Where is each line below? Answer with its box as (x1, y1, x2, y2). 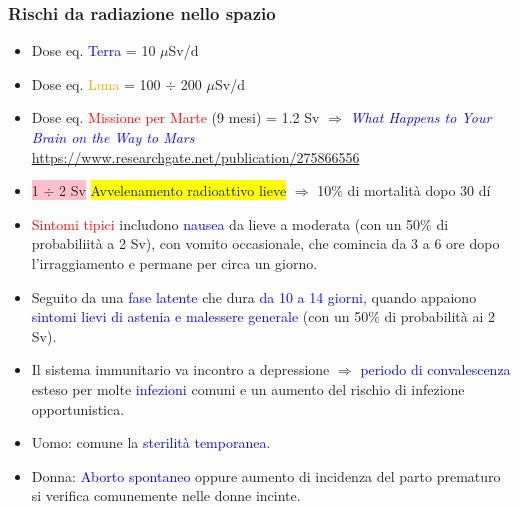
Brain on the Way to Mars (31, 127, 195, 147)
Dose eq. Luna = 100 (31, 73, 161, 94)
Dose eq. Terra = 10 (31, 40, 156, 61)
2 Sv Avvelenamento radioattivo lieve (59, 180, 287, 201)
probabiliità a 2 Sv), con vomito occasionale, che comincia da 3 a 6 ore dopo (31, 233, 500, 254)
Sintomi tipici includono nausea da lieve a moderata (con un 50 (31, 213, 421, 234)
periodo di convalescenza (360, 359, 511, 380)
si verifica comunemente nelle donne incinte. (31, 485, 301, 506)
